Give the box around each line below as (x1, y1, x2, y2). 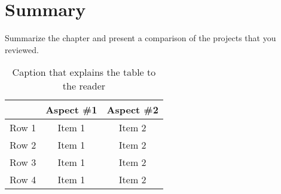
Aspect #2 (106, 103, 158, 117)
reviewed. (5, 43, 39, 56)
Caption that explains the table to (12, 65, 156, 79)
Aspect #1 (45, 103, 97, 117)
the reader (62, 79, 106, 93)
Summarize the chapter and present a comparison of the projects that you (5, 32, 276, 44)
